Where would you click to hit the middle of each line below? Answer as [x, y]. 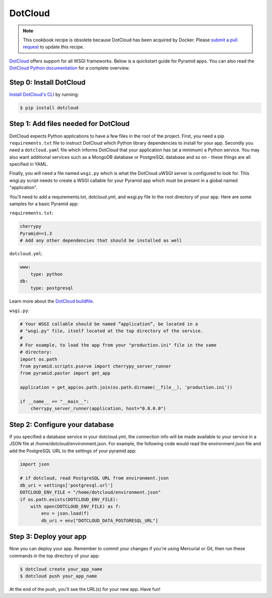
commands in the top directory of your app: [55, 556]
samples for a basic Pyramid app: [44, 204]
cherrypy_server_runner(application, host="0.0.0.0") [98, 409]
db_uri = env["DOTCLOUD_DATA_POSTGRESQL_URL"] [99, 520]
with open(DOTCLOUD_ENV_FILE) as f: [76, 506]
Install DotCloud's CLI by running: [44, 95]
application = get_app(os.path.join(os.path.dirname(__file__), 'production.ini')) [126, 387]
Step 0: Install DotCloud [47, 82]
